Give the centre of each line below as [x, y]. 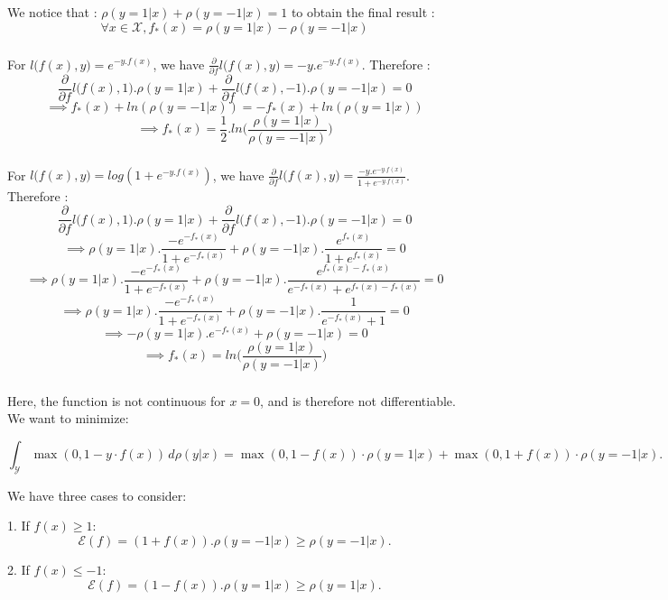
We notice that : [52, 12]
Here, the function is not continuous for [116, 400]
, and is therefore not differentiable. [358, 400]
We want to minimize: [68, 418]
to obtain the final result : [363, 12]
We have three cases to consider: [97, 495]
